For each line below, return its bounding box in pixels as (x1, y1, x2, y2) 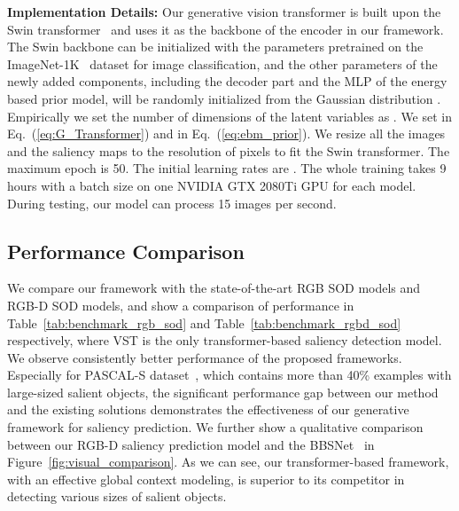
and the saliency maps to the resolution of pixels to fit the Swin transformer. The (7, 141, 450, 160)
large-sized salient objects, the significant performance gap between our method (7, 382, 439, 401)
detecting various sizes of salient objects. (7, 487, 227, 506)
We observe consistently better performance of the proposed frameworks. (7, 348, 402, 366)
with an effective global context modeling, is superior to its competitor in (7, 469, 405, 488)
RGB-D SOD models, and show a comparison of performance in (7, 295, 354, 314)
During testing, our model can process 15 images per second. (7, 193, 337, 212)
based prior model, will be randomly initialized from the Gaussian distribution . (7, 89, 441, 107)
